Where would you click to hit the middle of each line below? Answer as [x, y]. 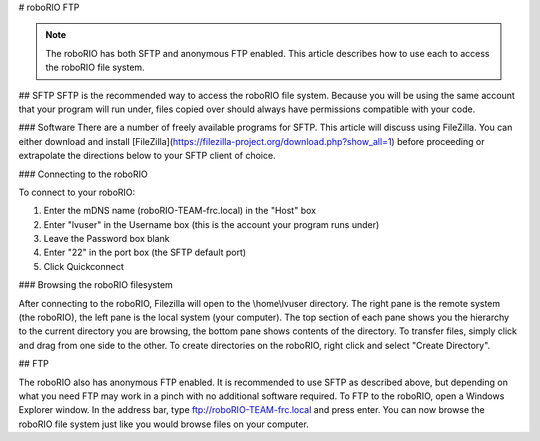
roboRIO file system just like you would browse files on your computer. [163, 424]
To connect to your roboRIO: [77, 192]
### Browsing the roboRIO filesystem [96, 285]
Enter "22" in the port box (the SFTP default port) [145, 252]
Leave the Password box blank [106, 239]
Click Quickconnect [84, 266]
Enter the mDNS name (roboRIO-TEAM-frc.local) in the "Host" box [180, 211]
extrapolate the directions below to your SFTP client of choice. [147, 156]
